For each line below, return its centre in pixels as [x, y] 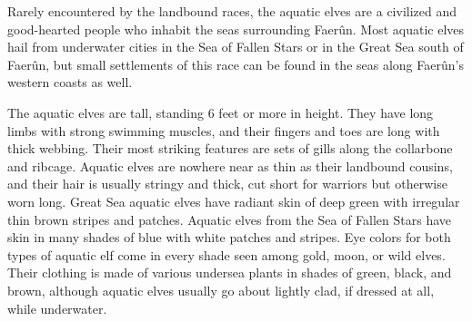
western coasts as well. [70, 82]
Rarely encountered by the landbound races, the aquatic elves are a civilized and [232, 11]
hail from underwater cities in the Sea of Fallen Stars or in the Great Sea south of [236, 47]
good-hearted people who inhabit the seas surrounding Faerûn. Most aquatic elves [236, 29]
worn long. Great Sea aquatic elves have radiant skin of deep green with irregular [234, 201]
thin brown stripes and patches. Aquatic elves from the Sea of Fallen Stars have [230, 219]
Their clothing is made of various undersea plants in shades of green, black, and [230, 272]
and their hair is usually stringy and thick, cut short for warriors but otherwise [227, 184]
